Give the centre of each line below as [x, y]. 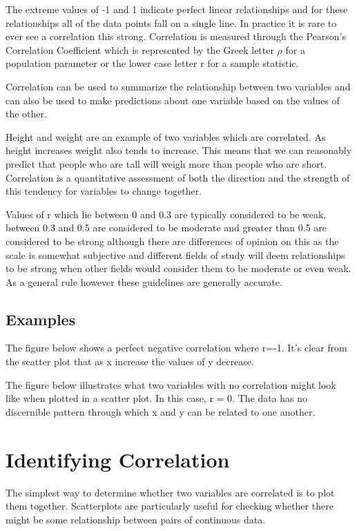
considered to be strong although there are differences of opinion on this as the [172, 241]
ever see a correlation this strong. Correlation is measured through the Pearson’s [176, 36]
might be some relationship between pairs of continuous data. [136, 519]
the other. [26, 114]
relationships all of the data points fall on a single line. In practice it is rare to [171, 22]
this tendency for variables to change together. [104, 191]
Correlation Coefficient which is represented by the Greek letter [140, 49]
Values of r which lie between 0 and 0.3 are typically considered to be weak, [166, 214]
